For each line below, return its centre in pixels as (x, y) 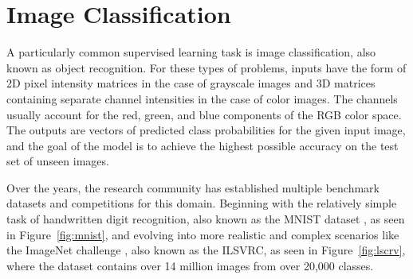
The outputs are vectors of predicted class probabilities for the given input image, (206, 130)
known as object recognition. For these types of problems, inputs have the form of (206, 67)
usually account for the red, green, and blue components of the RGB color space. (204, 114)
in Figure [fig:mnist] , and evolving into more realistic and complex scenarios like (203, 234)
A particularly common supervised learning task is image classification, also (191, 52)
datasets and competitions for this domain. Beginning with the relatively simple (202, 203)
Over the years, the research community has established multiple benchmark (193, 187)
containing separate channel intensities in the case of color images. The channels (202, 98)
